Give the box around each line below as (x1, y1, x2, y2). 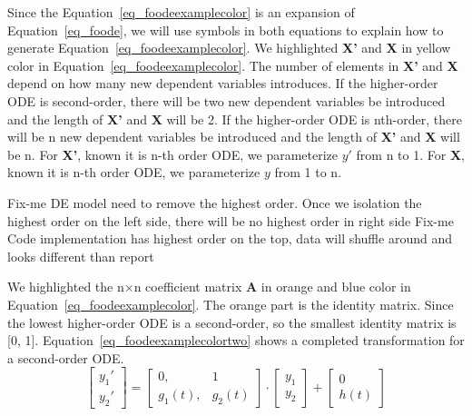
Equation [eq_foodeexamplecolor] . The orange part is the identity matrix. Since (7, 294, 454, 313)
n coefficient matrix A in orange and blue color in (133, 277, 411, 296)
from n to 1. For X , (356, 144, 465, 163)
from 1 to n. (274, 163, 342, 182)
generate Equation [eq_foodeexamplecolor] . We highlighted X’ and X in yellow (7, 38, 451, 57)
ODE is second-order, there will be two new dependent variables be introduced (7, 91, 446, 110)
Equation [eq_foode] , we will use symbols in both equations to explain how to (7, 20, 444, 39)
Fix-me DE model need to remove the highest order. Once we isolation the (7, 193, 422, 212)
